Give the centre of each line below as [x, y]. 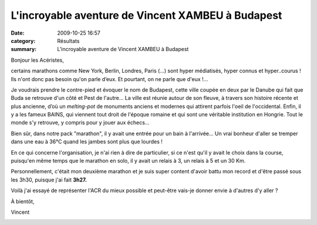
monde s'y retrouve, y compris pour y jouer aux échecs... [80, 123]
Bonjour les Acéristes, [38, 60]
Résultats [68, 41]
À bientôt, [23, 201]
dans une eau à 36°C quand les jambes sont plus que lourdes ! [87, 142]
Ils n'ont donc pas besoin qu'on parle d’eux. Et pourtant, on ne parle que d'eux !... [109, 79]
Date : [18, 33]
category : [23, 41]
